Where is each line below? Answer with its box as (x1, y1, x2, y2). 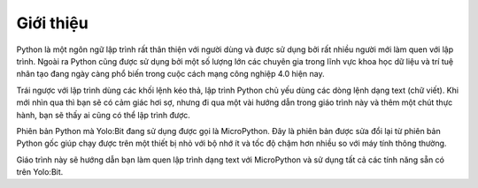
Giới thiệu (16, 13, 89, 33)
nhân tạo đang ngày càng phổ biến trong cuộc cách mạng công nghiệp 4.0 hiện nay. (16, 69, 325, 79)
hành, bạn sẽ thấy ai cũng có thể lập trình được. (16, 109, 190, 120)
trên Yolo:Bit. (16, 167, 64, 177)
